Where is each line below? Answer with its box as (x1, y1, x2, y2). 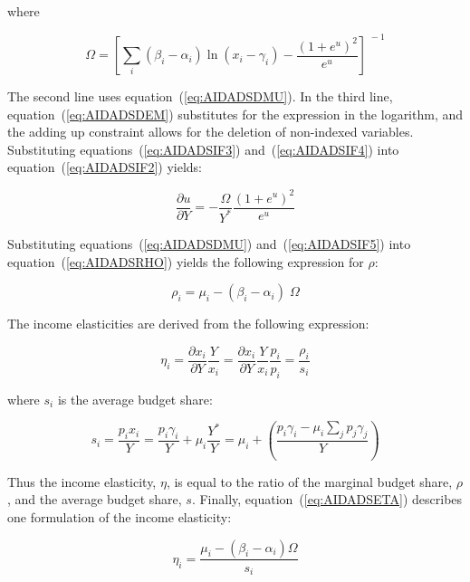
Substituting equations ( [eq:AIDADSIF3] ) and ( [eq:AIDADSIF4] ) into (7, 139, 399, 158)
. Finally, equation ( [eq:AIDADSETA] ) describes (191, 490, 463, 509)
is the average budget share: (57, 389, 213, 408)
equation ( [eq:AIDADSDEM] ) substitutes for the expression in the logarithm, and (7, 104, 464, 123)
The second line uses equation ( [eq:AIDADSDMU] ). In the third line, (7, 87, 393, 106)
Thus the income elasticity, (7, 472, 157, 491)
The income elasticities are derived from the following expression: (7, 314, 369, 333)
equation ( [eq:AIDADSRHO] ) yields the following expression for (7, 252, 364, 271)
